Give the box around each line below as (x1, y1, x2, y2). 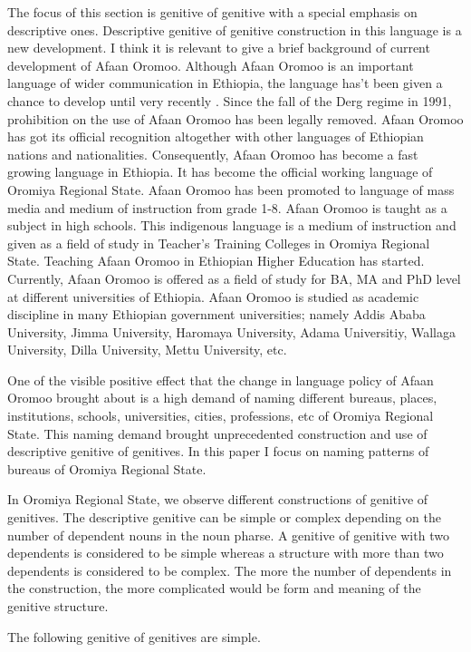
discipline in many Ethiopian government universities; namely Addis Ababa (7, 305, 426, 324)
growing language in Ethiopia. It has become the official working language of (7, 162, 433, 181)
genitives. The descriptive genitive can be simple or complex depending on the (7, 508, 442, 527)
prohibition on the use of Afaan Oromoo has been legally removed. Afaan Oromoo (7, 109, 464, 128)
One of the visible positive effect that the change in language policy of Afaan (7, 370, 434, 389)
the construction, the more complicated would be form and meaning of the (7, 579, 421, 598)
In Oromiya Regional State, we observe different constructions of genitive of (7, 490, 428, 509)
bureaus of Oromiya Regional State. (7, 459, 207, 478)
